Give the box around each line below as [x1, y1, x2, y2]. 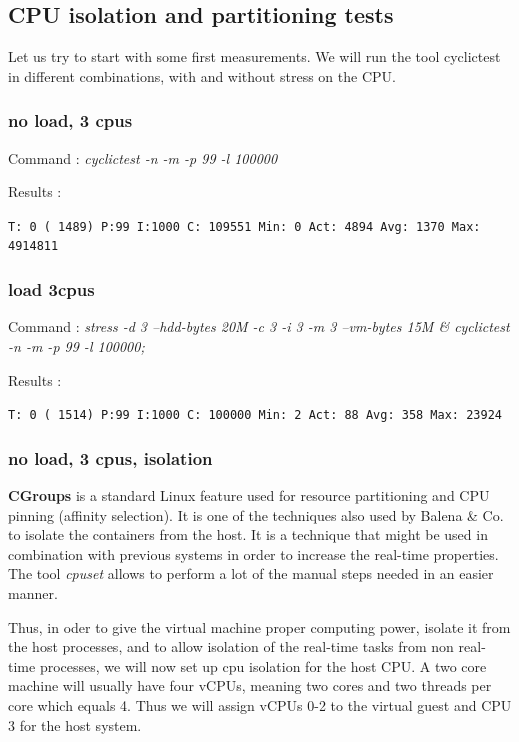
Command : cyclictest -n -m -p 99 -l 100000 [8, 147, 278, 168]
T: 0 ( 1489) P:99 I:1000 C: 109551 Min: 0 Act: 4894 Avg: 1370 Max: [8, 219, 481, 234]
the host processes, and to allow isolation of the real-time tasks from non [8, 636, 454, 657]
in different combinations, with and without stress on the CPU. [8, 65, 396, 86]
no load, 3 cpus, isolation [8, 445, 213, 470]
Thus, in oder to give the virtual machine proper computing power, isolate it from [8, 616, 511, 637]
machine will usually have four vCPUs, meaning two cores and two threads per [8, 675, 492, 696]
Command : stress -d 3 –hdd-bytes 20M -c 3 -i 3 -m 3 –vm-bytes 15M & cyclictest [8, 316, 510, 337]
